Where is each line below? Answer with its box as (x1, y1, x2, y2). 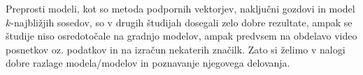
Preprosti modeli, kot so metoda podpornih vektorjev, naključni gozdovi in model (6, 1, 355, 15)
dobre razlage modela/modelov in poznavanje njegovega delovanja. (6, 56, 290, 70)
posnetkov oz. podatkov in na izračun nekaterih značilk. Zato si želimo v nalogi (6, 42, 346, 56)
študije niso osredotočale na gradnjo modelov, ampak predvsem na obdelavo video (6, 28, 357, 43)
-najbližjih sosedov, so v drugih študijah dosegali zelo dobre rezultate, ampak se (10, 15, 353, 29)
